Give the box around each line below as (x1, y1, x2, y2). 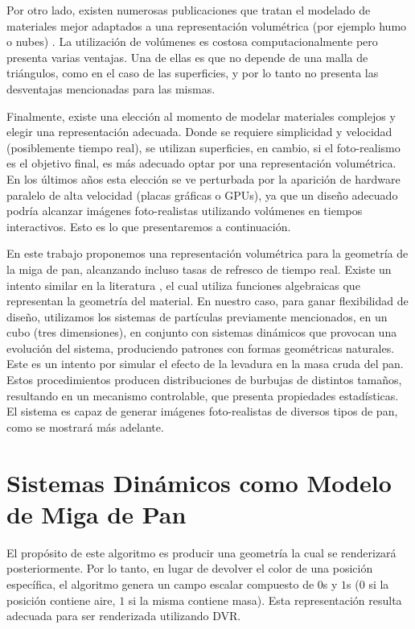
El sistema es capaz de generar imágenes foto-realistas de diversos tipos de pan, (6, 403, 398, 420)
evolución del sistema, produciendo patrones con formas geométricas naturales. (6, 339, 395, 356)
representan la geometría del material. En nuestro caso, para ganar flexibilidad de (6, 292, 409, 309)
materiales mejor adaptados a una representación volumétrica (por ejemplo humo (6, 17, 407, 34)
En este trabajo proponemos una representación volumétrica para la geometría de (6, 245, 409, 262)
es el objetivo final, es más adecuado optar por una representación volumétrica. (6, 155, 397, 172)
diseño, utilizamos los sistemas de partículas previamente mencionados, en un (6, 308, 388, 325)
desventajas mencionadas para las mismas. (6, 80, 216, 97)
